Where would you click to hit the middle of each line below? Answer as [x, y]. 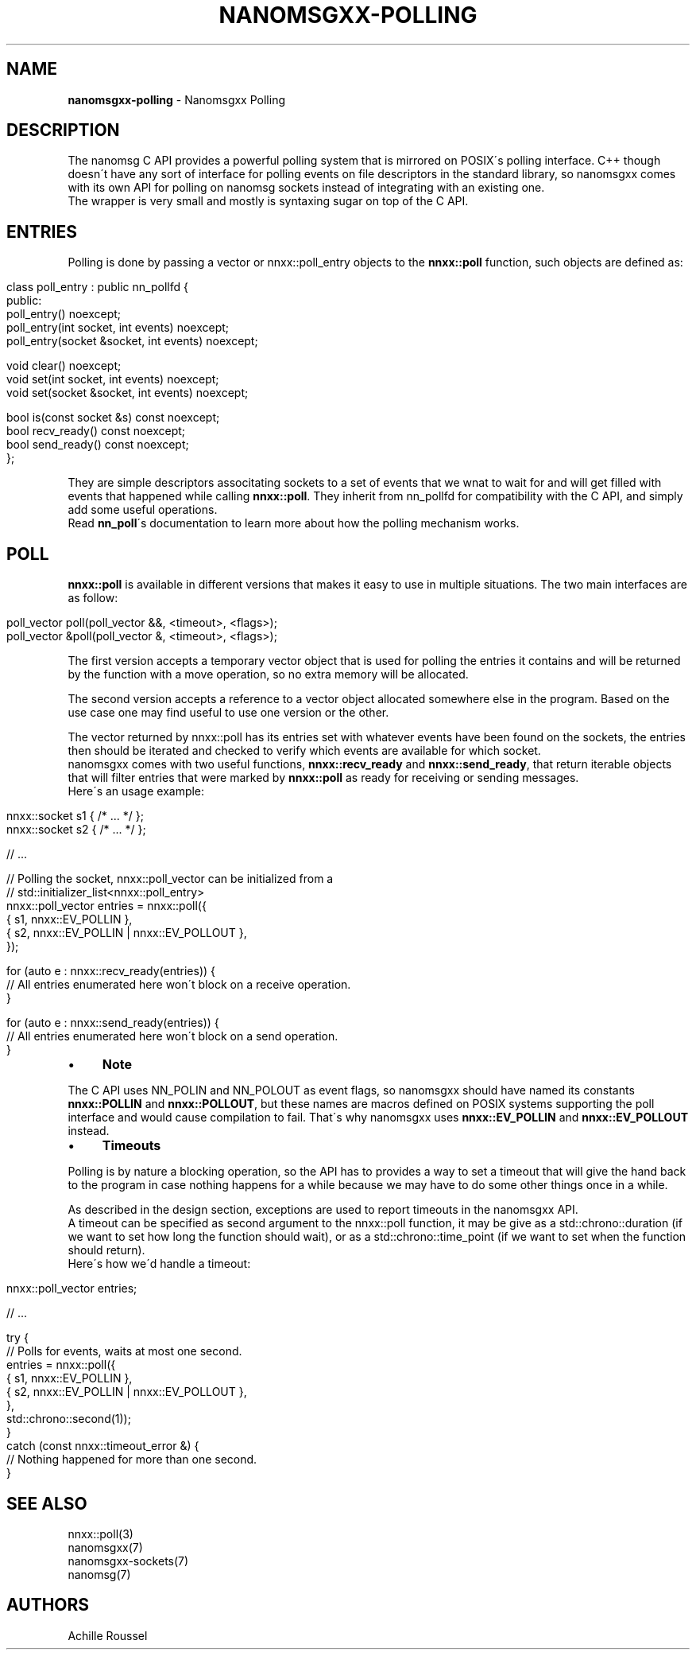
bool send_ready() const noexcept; [98, 445]
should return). [106, 1250]
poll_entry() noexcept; [64, 314]
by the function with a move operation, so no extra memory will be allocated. [268, 674]
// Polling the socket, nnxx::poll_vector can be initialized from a [170, 879]
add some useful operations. [143, 510]
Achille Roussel [108, 1635]
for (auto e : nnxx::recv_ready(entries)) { [111, 971]
